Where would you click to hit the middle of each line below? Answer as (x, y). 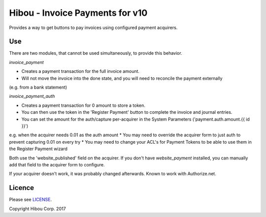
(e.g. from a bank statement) (38, 87)
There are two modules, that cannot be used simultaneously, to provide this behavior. (96, 53)
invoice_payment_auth (32, 96)
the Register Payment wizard (38, 149)
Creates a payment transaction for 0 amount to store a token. (83, 105)
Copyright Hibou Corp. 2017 (37, 209)
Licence (22, 188)
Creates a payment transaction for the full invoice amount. (81, 71)
